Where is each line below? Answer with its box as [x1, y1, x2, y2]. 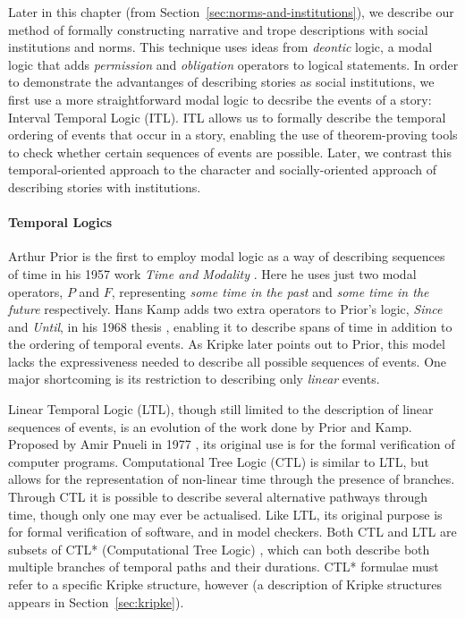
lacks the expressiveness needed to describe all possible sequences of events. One [8, 351, 447, 370]
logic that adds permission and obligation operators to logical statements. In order [8, 55, 459, 73]
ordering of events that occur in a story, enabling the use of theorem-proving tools [8, 125, 458, 144]
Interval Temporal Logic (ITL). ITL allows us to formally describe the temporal [8, 107, 446, 126]
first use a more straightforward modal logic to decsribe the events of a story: [8, 89, 432, 108]
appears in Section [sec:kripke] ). [8, 592, 184, 611]
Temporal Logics [8, 213, 113, 232]
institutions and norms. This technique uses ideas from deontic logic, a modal [8, 38, 433, 56]
